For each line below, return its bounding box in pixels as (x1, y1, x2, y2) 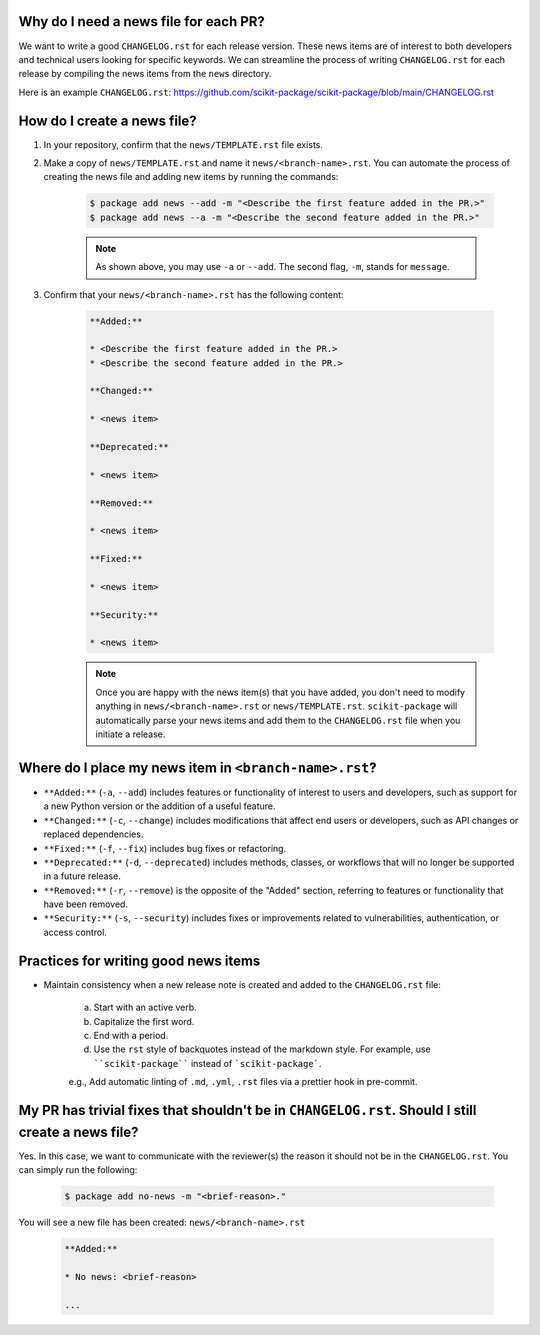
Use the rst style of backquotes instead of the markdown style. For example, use (93, 1043, 431, 1055)
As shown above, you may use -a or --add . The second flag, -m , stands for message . (95, 261, 450, 273)
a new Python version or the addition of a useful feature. (43, 800, 276, 812)
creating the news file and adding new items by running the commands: (43, 171, 339, 183)
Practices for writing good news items (18, 952, 261, 969)
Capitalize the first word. (93, 1015, 195, 1027)
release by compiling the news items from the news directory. (18, 68, 272, 80)
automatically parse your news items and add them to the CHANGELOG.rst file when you (95, 714, 461, 726)
